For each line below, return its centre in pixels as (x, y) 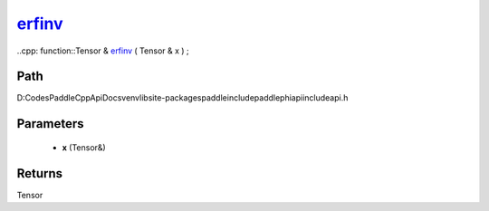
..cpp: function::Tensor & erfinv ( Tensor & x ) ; (103, 51)
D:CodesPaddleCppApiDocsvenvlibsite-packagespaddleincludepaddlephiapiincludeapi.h (182, 98)
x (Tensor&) (84, 147)
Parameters (50, 124)
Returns (40, 173)
